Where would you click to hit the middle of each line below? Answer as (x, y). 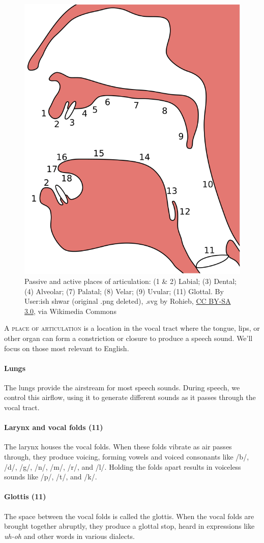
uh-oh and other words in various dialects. (69, 536)
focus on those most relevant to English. (67, 348)
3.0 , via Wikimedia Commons (70, 311)
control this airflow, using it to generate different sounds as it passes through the (130, 397)
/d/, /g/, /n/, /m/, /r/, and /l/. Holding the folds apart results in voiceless (123, 466)
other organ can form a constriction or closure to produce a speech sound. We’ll (128, 338)
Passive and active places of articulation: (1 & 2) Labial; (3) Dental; (130, 281)
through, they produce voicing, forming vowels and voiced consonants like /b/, (127, 457)
